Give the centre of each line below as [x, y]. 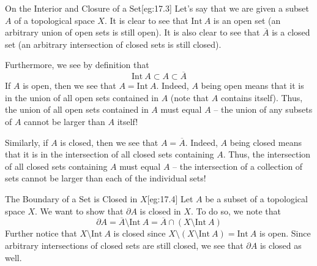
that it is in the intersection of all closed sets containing [110, 154]
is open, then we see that [69, 85]
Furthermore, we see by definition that [77, 65]
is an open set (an [247, 20]
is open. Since [285, 233]
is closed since [140, 233]
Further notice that [41, 233]
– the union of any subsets [263, 109]
